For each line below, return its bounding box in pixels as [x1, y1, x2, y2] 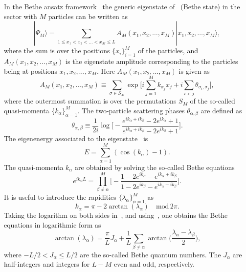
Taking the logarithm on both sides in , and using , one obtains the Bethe [4, 210, 228, 220]
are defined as [201, 105, 242, 115]
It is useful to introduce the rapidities [4, 192, 116, 202]
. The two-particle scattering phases [77, 105, 185, 115]
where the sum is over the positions [4, 45, 110, 56]
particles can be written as [48, 11, 128, 21]
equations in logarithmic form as [4, 219, 101, 230]
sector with [4, 11, 37, 21]
